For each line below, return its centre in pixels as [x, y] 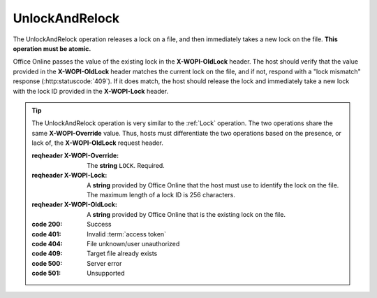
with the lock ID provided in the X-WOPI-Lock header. [91, 91]
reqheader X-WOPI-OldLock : [75, 205]
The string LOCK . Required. [126, 165]
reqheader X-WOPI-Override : [75, 156]
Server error [104, 263]
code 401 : [46, 234]
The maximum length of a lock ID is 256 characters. [161, 195]
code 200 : [47, 225]
